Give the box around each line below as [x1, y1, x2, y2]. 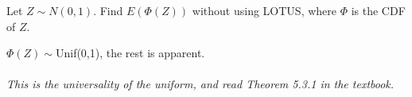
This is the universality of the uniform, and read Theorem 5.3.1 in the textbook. [6, 76, 395, 92]
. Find [93, 2, 123, 18]
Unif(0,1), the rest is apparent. [55, 45, 205, 61]
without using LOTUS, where [192, 2, 337, 18]
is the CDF [351, 2, 406, 18]
